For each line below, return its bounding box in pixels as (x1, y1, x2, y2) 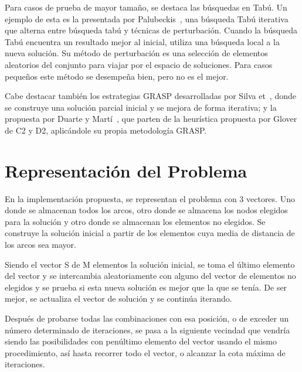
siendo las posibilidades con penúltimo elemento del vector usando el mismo (5, 335, 277, 347)
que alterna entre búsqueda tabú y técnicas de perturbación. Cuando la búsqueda (5, 24, 297, 36)
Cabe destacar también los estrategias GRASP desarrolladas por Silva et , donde (5, 90, 296, 102)
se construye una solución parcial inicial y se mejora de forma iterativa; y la (5, 101, 277, 113)
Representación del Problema (5, 158, 247, 182)
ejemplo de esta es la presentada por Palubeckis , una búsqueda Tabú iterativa (5, 12, 289, 25)
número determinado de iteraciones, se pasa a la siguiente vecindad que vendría (5, 323, 290, 336)
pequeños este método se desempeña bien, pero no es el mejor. (5, 70, 229, 82)
